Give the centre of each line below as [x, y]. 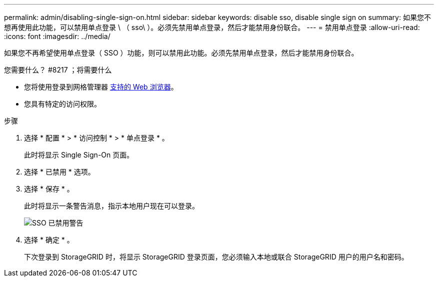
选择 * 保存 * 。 [49, 189]
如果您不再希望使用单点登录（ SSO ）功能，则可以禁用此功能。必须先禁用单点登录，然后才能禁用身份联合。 [181, 53]
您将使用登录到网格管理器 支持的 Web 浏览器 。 [101, 87]
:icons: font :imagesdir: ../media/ [57, 36]
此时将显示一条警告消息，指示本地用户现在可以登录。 [111, 206]
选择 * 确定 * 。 [49, 240]
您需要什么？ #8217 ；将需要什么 [58, 70]
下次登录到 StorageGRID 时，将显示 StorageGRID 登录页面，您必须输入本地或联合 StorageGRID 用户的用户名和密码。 [216, 257]
